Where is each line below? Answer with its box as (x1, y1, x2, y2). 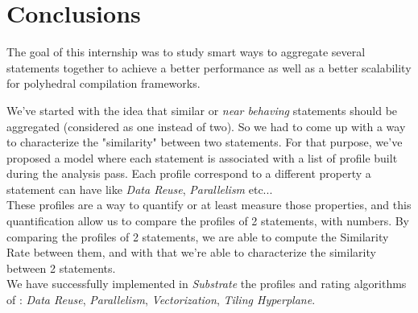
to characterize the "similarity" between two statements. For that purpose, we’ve (6, 134, 403, 150)
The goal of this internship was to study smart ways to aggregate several (6, 43, 366, 60)
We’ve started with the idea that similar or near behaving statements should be (6, 101, 398, 118)
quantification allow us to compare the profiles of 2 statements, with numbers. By (6, 212, 410, 229)
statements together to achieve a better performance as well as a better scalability (6, 59, 412, 76)
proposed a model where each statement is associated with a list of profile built (6, 149, 398, 166)
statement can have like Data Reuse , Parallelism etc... (6, 180, 273, 197)
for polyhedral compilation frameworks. (6, 75, 201, 92)
